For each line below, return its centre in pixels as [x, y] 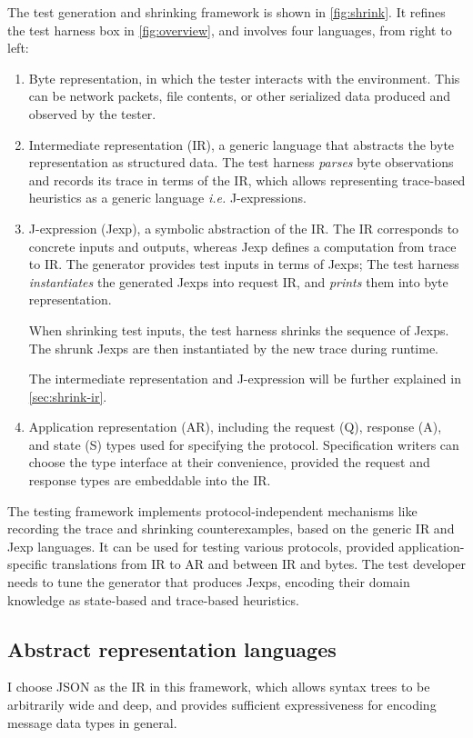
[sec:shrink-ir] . [68, 396]
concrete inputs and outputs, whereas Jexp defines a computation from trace [242, 246]
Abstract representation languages [172, 648]
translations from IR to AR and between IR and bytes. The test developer [258, 564]
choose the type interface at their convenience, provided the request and [229, 462]
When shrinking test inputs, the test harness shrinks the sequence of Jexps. [239, 329]
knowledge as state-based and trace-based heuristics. [153, 599]
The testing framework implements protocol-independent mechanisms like [212, 510]
